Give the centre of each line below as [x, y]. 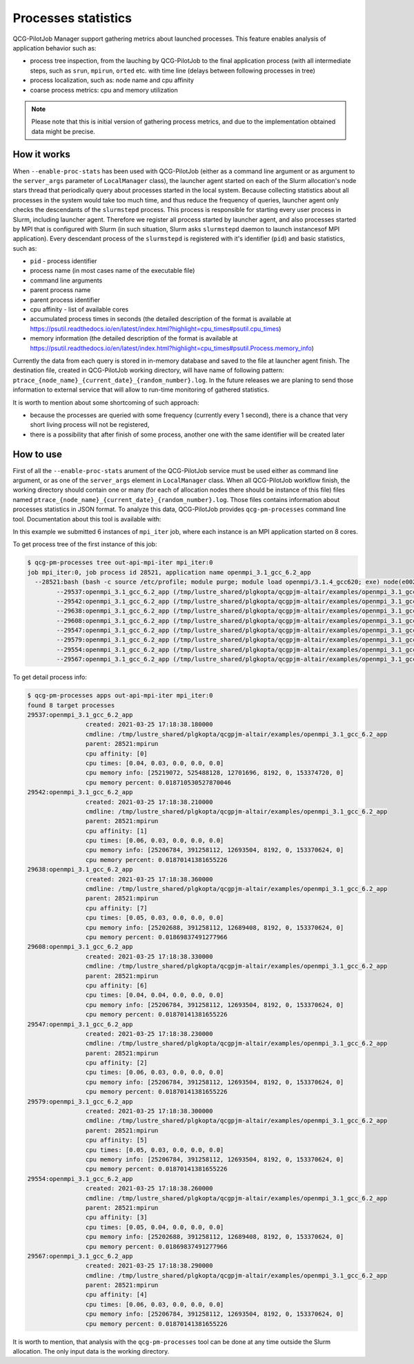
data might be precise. [63, 131]
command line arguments [66, 280]
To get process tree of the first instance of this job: [85, 544]
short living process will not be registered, [90, 425]
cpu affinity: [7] [116, 908]
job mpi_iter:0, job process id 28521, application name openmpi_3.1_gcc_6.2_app [169, 572]
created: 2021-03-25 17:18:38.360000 [149, 879]
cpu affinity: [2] [116, 1063]
